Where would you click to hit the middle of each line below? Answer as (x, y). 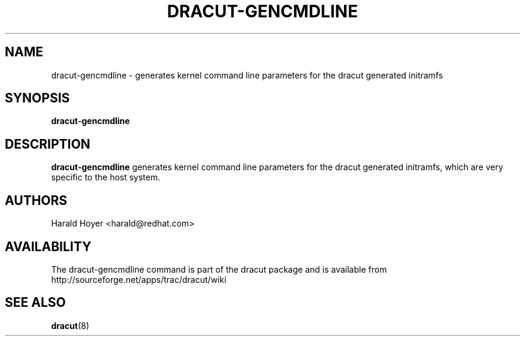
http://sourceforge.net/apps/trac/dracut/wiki (139, 279)
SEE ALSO (35, 303)
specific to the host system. (106, 177)
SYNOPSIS (37, 98)
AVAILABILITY (48, 246)
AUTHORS (36, 200)
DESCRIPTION (48, 144)
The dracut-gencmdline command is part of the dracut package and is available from (219, 269)
